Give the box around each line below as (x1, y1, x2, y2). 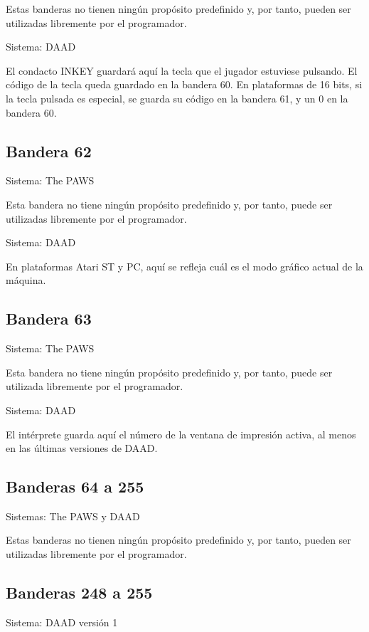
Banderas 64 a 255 (6, 475, 144, 497)
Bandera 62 (6, 139, 92, 162)
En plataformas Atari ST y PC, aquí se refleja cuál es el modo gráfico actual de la (6, 258, 363, 273)
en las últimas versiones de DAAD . (6, 441, 158, 455)
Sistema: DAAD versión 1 (6, 614, 118, 629)
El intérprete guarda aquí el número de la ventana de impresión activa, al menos (6, 426, 356, 441)
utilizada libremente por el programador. (6, 379, 183, 394)
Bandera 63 (6, 307, 92, 330)
